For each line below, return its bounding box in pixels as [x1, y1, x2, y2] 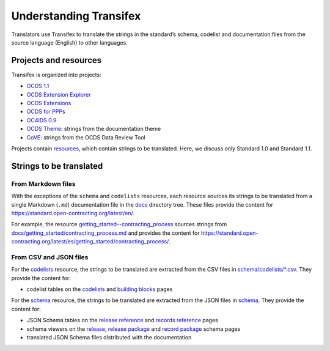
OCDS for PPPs [26, 108, 65, 116]
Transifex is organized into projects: [11, 71, 101, 78]
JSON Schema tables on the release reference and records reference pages [26, 317, 218, 324]
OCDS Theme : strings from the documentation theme [26, 125, 161, 133]
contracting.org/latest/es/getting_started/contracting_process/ [11, 238, 169, 245]
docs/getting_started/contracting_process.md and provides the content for [11, 229, 200, 237]
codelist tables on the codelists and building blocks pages [26, 286, 173, 293]
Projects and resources [11, 55, 102, 65]
